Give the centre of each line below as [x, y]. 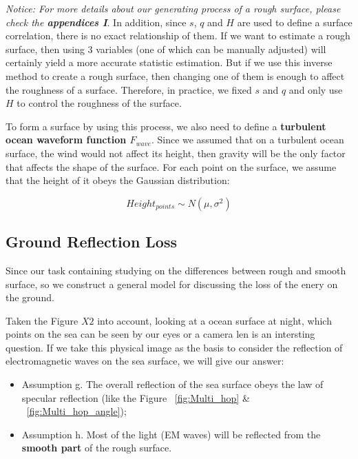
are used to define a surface [295, 22]
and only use [316, 89]
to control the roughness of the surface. [99, 103]
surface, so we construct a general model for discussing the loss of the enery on [172, 284]
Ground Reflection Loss [92, 242]
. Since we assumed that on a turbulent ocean [248, 140]
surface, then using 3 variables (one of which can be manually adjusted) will [166, 49]
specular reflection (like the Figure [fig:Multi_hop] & [136, 397]
